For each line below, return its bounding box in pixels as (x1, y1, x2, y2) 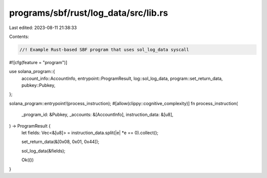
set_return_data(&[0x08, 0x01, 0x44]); (21, 139, 99, 145)
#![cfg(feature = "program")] (9, 59, 68, 65)
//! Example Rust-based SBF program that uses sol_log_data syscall (19, 47, 189, 52)
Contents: (9, 34, 29, 39)
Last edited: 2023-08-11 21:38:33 (9, 25, 77, 31)
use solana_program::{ (9, 69, 55, 74)
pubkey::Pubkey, (21, 82, 55, 88)
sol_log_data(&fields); (21, 148, 66, 154)
